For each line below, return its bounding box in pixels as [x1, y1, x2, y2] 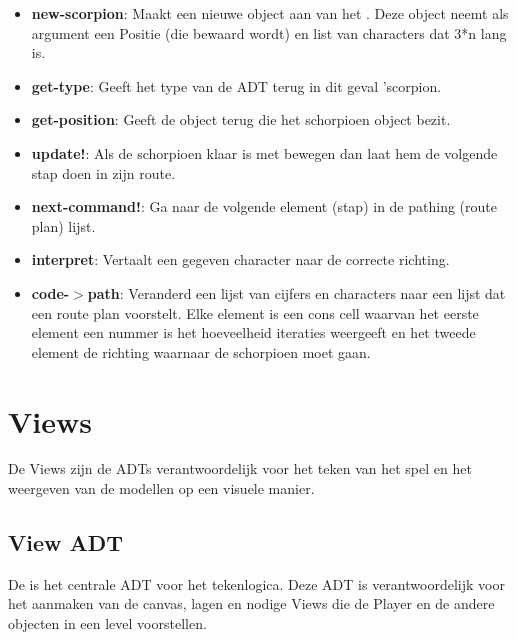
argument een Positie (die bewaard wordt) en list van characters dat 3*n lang [31, 22, 507, 43]
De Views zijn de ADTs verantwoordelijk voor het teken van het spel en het [8, 458, 472, 479]
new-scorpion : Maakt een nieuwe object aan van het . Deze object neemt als [31, 3, 509, 23]
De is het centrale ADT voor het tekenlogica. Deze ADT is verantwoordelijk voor [8, 573, 505, 594]
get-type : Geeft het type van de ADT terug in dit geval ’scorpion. [31, 75, 442, 96]
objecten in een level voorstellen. [8, 613, 207, 634]
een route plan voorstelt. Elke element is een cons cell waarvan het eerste [31, 302, 479, 323]
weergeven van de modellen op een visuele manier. [8, 478, 315, 499]
